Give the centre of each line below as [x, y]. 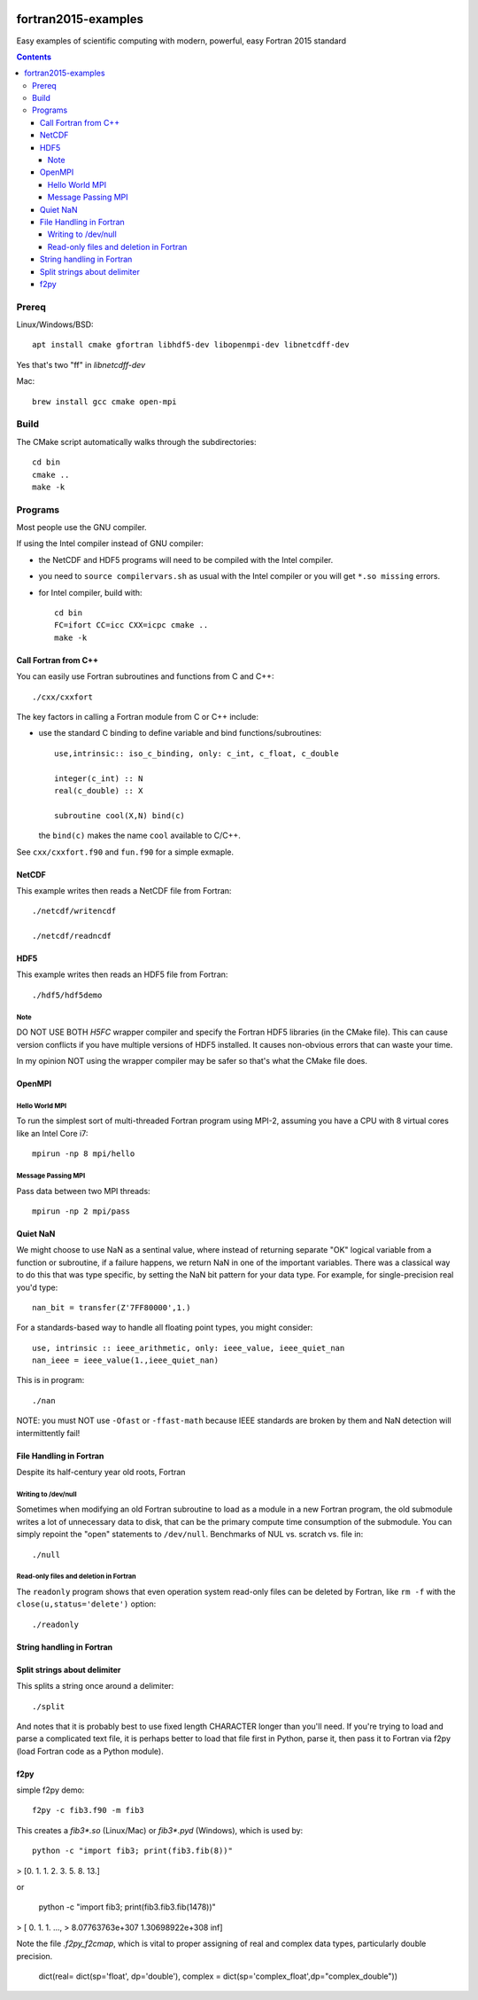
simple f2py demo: [50, 1790]
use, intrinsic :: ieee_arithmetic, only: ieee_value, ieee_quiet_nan [189, 1348]
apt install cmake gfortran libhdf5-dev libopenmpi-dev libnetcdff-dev [191, 345]
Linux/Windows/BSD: [55, 324]
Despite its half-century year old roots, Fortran [101, 1473]
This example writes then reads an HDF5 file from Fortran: [122, 974]
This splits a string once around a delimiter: [95, 1686]
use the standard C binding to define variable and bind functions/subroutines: [180, 733]
